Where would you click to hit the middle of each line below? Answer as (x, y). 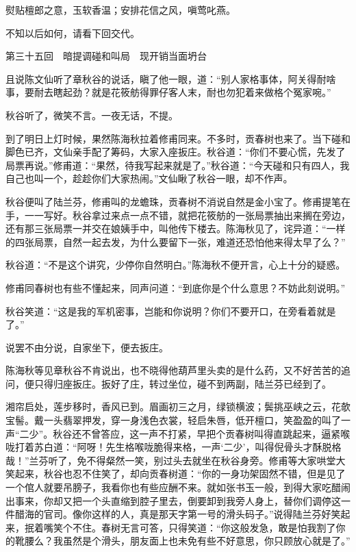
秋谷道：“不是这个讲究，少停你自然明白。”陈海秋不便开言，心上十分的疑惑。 (176, 265)
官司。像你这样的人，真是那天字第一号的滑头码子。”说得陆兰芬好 (187, 514)
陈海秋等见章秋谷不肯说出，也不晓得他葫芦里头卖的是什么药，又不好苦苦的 (173, 370)
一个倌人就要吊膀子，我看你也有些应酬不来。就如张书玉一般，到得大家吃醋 (173, 487)
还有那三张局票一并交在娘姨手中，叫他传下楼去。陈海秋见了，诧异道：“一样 (176, 228)
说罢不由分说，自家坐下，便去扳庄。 (87, 347)
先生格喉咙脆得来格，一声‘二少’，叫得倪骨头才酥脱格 (224, 447)
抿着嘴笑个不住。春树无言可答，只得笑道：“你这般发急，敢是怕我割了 (180, 527)
